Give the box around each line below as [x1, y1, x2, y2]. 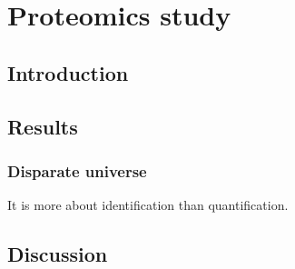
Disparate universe [7, 159, 147, 182]
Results [7, 112, 78, 140]
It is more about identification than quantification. [7, 195, 289, 214]
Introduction [7, 58, 129, 86]
